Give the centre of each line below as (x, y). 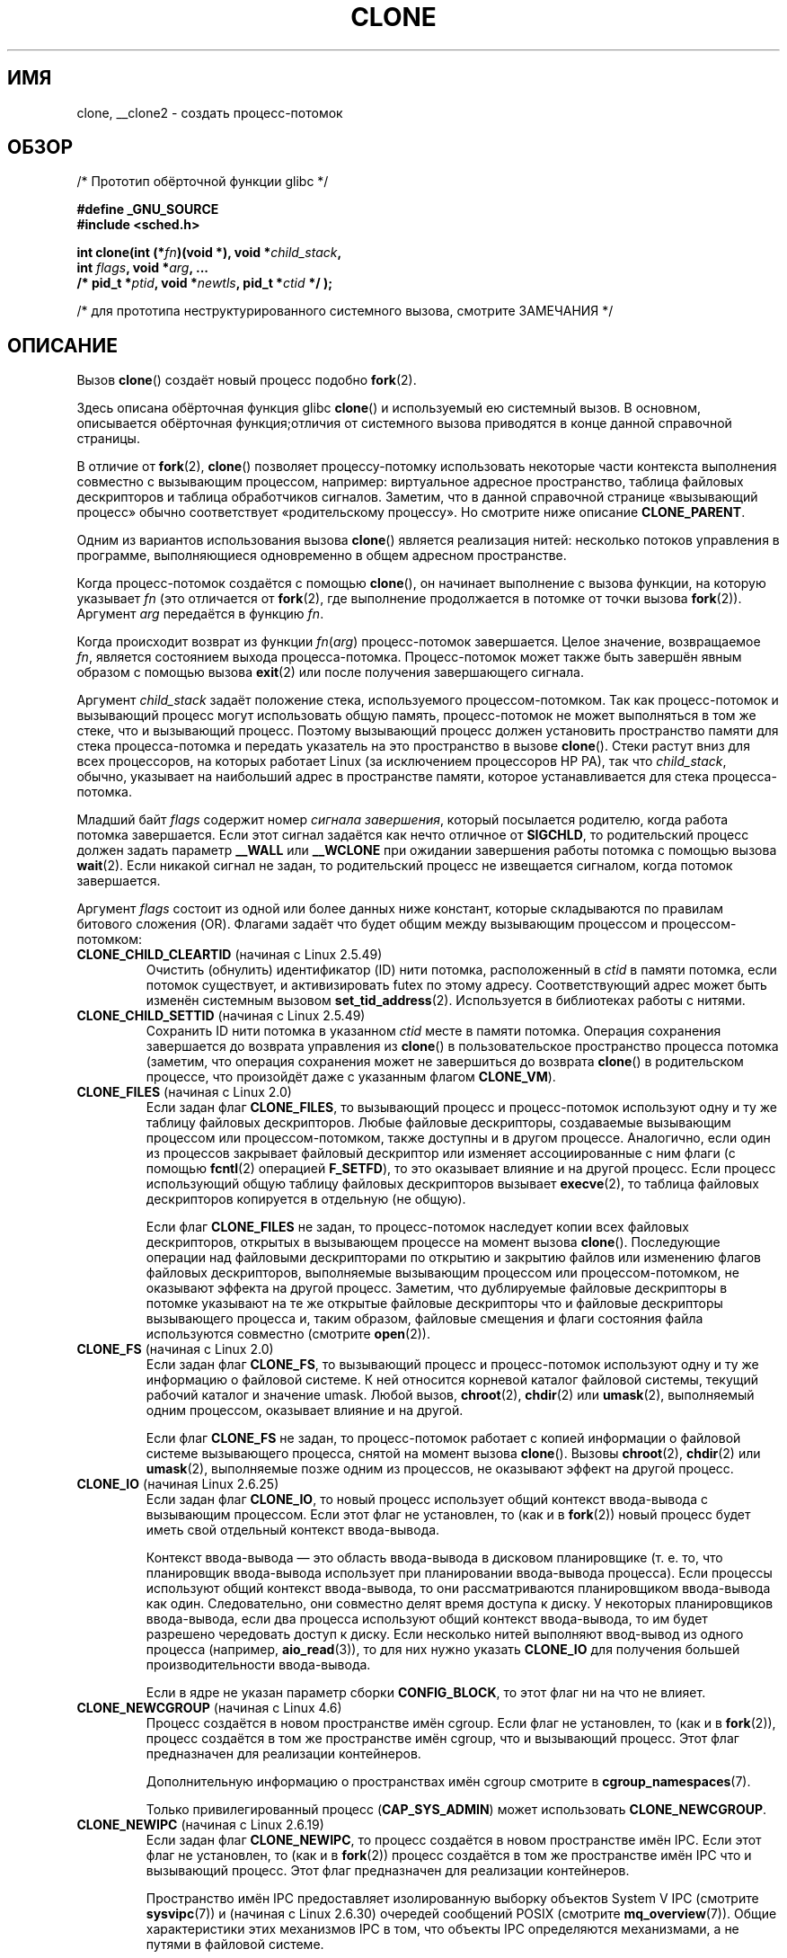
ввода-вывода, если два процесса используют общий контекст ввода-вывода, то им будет (427, 1619)
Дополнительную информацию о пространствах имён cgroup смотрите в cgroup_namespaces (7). (448, 1782)
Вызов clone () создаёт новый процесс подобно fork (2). (247, 380)
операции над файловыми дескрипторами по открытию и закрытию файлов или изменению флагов (454, 1258)
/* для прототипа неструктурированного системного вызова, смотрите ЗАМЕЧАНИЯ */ (345, 311)
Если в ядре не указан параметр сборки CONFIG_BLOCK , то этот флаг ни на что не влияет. (426, 1693)
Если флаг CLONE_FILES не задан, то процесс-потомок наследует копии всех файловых (417, 1227)
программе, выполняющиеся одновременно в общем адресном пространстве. (322, 556)
